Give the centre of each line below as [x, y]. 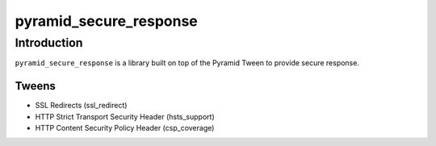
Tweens [36, 86]
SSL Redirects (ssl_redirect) [81, 106]
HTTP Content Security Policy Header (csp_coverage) [125, 128]
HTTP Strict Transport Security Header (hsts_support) [125, 116]
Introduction [49, 43]
